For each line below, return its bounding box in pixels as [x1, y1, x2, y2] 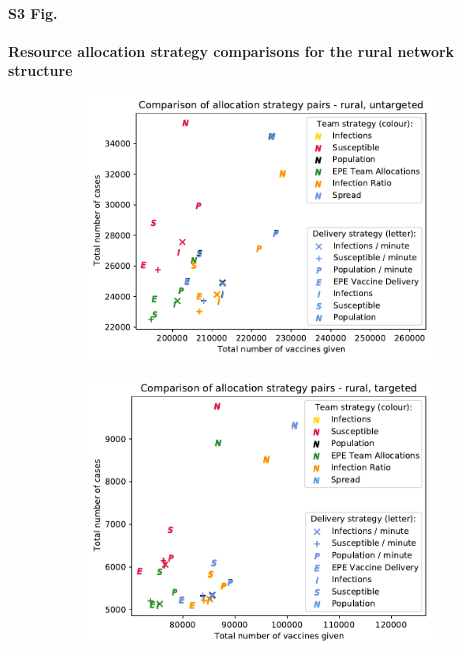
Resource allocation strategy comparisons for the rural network [8, 40, 455, 61]
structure [8, 60, 73, 81]
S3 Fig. [8, 2, 58, 23]
